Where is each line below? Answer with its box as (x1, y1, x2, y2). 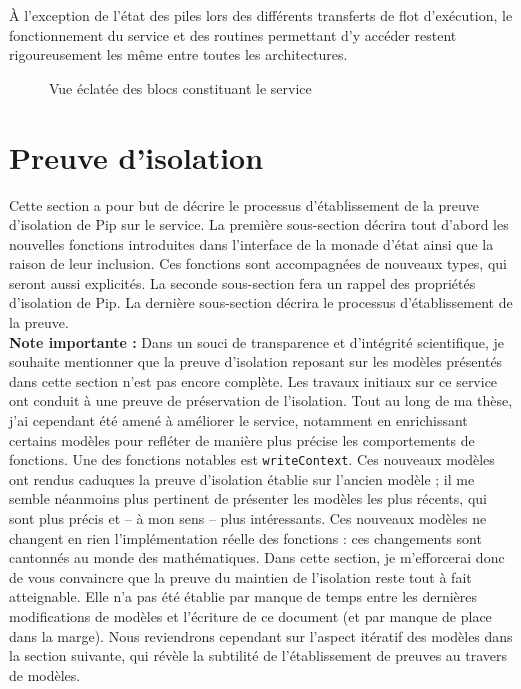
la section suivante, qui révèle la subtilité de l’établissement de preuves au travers (9, 645, 508, 666)
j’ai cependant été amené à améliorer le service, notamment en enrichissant (9, 410, 468, 431)
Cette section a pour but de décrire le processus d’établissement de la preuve (9, 194, 479, 215)
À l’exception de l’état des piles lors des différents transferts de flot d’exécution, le (9, 5, 513, 25)
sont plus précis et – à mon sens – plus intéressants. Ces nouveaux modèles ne (9, 508, 487, 529)
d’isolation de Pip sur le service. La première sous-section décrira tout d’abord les (9, 214, 509, 235)
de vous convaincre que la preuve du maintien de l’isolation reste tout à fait (9, 566, 472, 587)
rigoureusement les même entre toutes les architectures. (9, 44, 348, 65)
